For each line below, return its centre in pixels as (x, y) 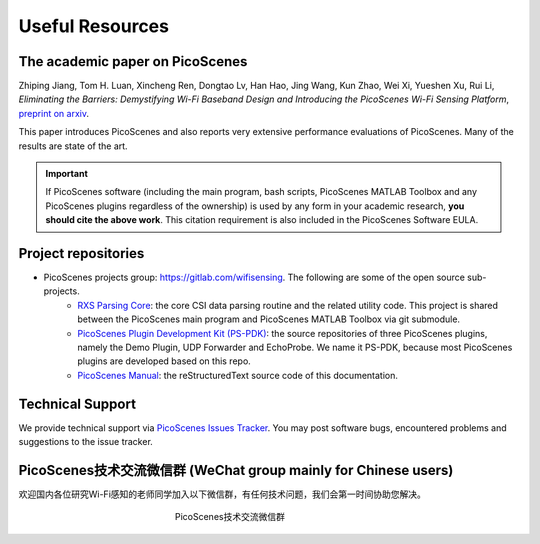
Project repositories (81, 253)
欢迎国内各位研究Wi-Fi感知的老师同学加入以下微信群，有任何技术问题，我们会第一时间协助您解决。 (222, 494)
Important (67, 174)
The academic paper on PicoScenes (133, 61)
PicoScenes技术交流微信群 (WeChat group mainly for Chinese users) (236, 470)
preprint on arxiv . (54, 113)
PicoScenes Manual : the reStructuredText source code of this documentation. (238, 375)
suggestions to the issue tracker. (86, 442)
